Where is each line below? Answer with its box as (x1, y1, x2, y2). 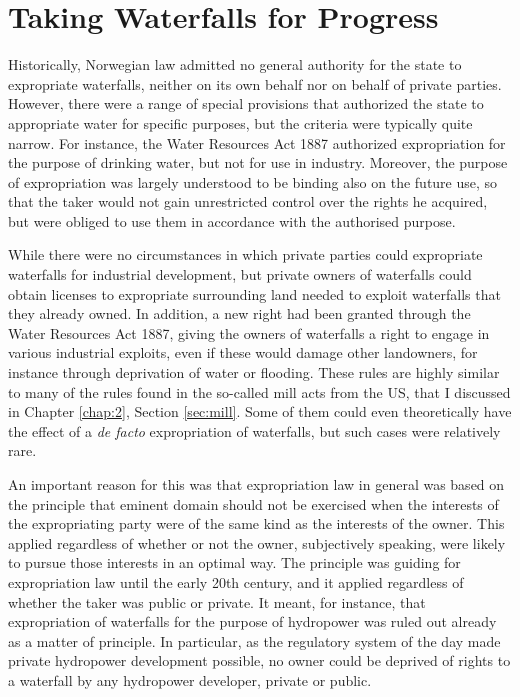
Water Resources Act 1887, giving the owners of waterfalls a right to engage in (8, 322, 490, 343)
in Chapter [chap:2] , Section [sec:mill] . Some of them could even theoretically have (8, 401, 512, 422)
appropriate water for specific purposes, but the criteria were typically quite (8, 112, 473, 133)
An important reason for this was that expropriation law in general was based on (8, 474, 505, 494)
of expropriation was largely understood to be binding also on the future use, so (8, 171, 498, 192)
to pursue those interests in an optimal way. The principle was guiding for (8, 552, 461, 573)
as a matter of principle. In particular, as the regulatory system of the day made (8, 630, 501, 651)
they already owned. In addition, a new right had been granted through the (8, 303, 471, 324)
